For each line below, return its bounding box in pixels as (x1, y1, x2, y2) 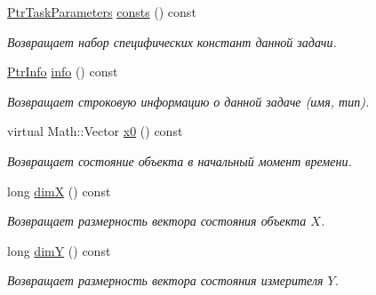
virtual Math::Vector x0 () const (7, 122, 183, 140)
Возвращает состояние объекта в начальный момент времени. (7, 151, 352, 170)
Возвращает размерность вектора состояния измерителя (7, 271, 324, 290)
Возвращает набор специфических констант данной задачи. (7, 32, 337, 51)
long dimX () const (7, 181, 111, 200)
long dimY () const (7, 241, 111, 259)
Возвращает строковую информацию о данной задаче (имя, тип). (7, 92, 370, 110)
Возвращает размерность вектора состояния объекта (7, 211, 307, 230)
